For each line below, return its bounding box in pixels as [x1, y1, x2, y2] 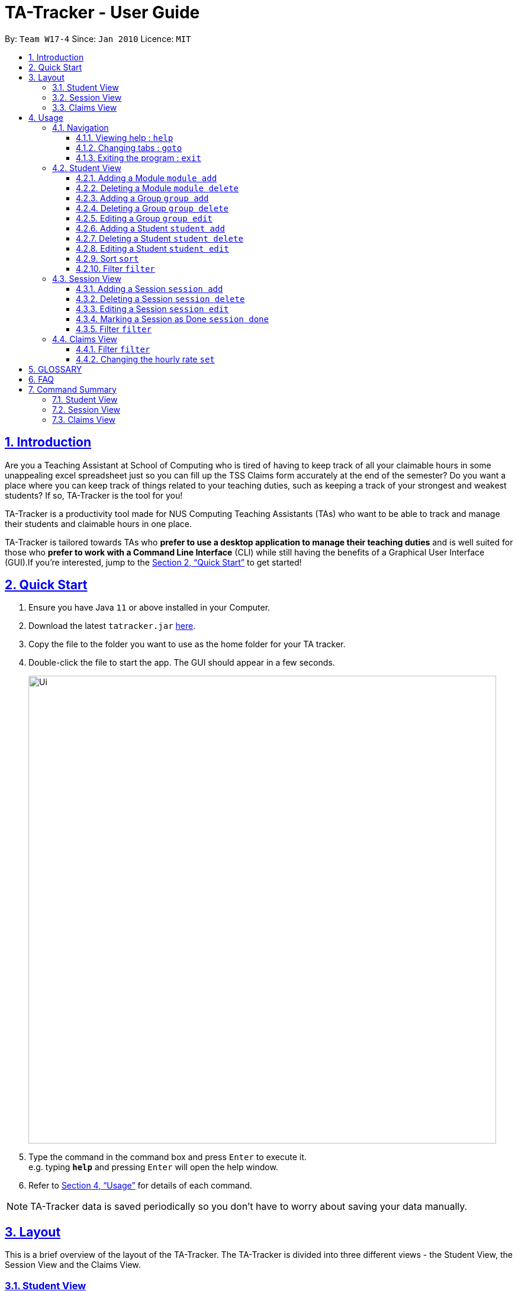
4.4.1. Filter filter [76, 343, 150, 354]
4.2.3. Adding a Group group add [76, 192, 209, 203]
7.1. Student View [52, 394, 118, 404]
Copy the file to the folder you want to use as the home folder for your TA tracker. [28, 639, 346, 650]
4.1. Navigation [52, 122, 109, 133]
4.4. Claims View [52, 333, 118, 344]
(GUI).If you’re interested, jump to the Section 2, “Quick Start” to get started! [5, 557, 302, 567]
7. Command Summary [28, 384, 117, 394]
